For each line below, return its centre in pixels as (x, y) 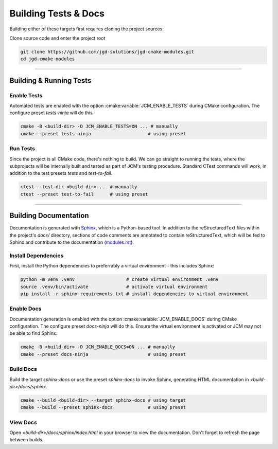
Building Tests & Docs (57, 13)
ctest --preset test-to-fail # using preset (84, 194)
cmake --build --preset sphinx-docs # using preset (103, 407)
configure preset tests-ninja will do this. (52, 113)
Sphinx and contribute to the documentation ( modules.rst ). (72, 242)
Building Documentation (49, 216)
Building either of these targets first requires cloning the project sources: (87, 29)
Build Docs (23, 369)
